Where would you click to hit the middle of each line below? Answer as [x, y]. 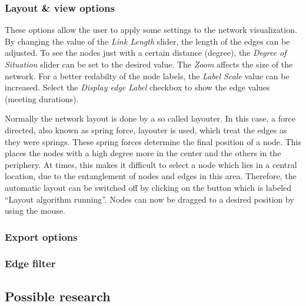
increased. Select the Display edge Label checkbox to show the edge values [137, 87]
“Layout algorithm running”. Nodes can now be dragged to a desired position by [149, 199]
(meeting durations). [42, 98]
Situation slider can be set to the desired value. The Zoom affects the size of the [149, 64]
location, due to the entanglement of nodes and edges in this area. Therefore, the [151, 176]
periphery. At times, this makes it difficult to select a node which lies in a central [151, 164]
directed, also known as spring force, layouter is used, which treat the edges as [146, 130]
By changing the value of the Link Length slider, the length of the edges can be [147, 41]
